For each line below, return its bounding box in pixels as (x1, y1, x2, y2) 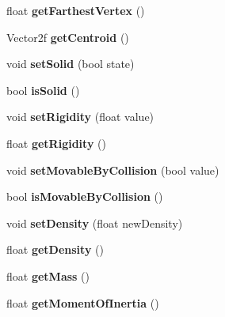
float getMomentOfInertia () (6, 294, 159, 311)
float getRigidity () (6, 134, 106, 151)
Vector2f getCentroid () (6, 28, 129, 45)
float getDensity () (6, 241, 104, 258)
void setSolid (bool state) (6, 55, 135, 72)
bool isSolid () (6, 81, 80, 98)
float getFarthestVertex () (6, 2, 145, 18)
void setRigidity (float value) (6, 108, 154, 125)
